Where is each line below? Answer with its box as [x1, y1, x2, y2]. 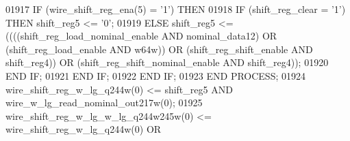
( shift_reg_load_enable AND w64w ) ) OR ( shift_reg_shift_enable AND [5, 42, 313, 56]
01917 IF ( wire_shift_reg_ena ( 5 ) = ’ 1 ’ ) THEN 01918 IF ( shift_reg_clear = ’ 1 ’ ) [5, 2, 346, 16]
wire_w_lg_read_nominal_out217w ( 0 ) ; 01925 [5, 95, 203, 110]
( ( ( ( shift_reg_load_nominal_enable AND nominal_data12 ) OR [5, 29, 277, 43]
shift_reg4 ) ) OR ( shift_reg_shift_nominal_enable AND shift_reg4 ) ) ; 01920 [5, 55, 329, 69]
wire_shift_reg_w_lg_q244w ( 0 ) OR [5, 122, 162, 136]
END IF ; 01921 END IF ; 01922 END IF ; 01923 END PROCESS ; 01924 [5, 68, 306, 82]
